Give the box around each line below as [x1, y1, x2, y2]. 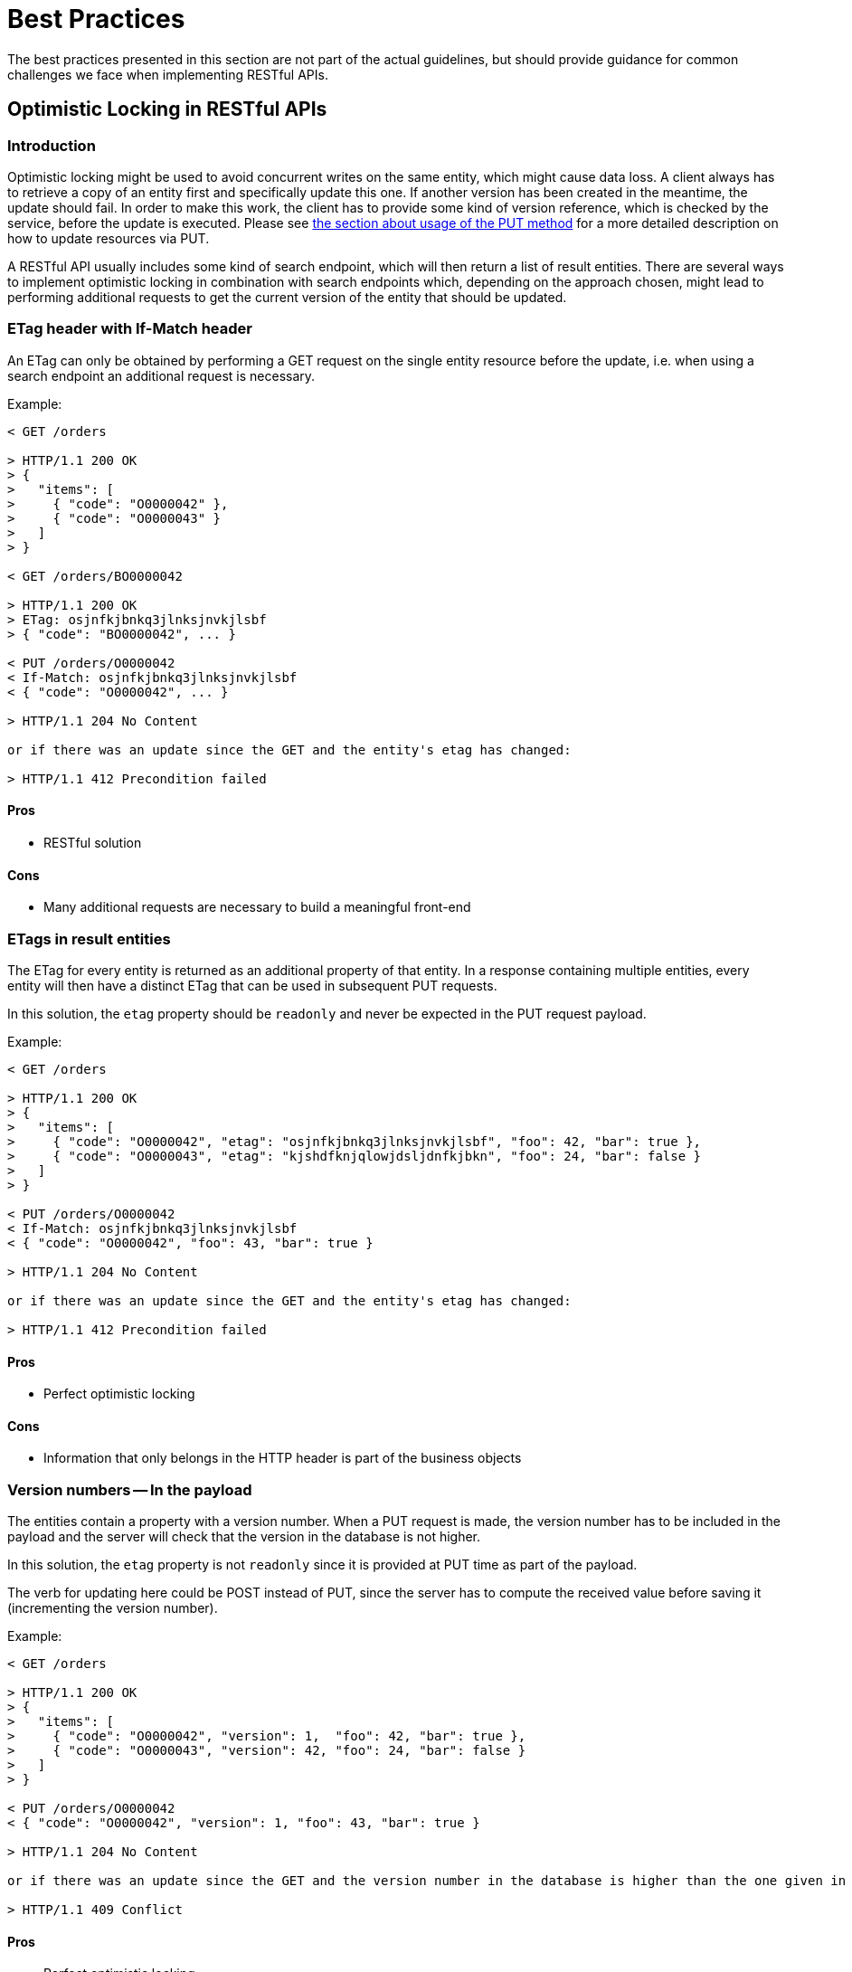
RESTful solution [43, 834, 142, 850]
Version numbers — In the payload [7, 1480, 252, 1499]
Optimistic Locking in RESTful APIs [7, 98, 327, 121]
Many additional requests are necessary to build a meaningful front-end [43, 899, 471, 915]
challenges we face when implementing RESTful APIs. [7, 66, 328, 82]
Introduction [7, 136, 96, 155]
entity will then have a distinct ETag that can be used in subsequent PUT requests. [7, 977, 497, 993]
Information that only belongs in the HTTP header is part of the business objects [43, 1450, 522, 1466]
